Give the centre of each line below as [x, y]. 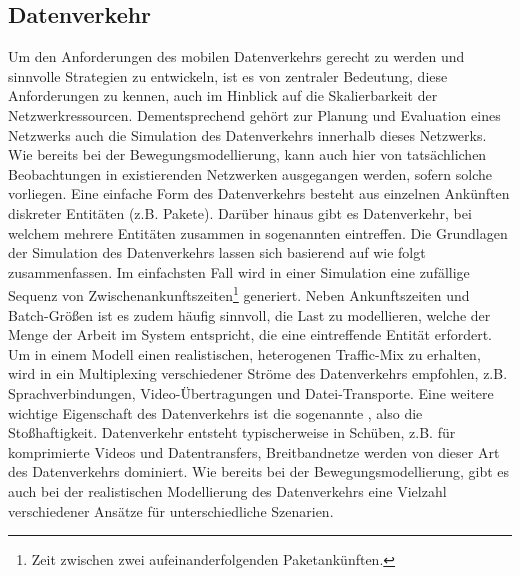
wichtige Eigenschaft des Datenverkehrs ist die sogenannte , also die [215, 412]
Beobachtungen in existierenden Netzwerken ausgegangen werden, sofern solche [250, 173]
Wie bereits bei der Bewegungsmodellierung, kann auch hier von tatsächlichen [247, 154]
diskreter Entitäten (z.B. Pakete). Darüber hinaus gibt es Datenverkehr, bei [240, 212]
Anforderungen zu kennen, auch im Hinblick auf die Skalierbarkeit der [223, 95]
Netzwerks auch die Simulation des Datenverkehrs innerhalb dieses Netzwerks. [247, 134]
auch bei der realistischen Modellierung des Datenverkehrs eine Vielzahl [227, 490]
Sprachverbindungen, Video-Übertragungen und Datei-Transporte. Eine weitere [251, 392]
